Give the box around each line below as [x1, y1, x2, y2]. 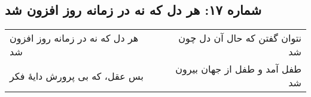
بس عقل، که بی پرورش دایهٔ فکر [10, 68, 144, 83]
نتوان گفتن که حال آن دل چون [178, 31, 301, 45]
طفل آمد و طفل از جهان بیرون [175, 62, 301, 76]
